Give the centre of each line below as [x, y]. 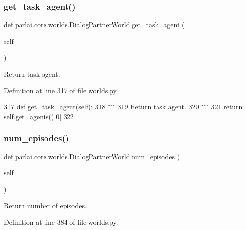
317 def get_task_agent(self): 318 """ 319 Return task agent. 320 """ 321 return [123, 107]
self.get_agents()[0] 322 [39, 116]
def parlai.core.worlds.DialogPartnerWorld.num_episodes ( [92, 156]
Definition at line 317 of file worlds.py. [61, 90]
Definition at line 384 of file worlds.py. [61, 221]
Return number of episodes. [45, 205]
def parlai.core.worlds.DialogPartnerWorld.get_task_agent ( [94, 25]
